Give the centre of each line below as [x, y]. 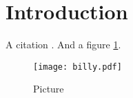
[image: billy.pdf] [78, 67]
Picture [49, 89]
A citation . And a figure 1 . [63, 45]
